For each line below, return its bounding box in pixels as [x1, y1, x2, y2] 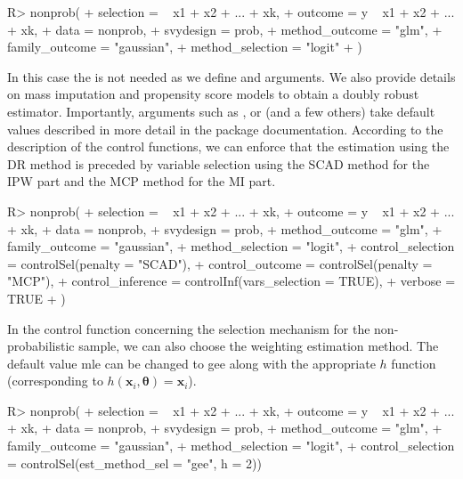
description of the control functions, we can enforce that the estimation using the [7, 137, 450, 156]
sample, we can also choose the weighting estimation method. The [78, 337, 439, 355]
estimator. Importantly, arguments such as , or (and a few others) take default [7, 101, 435, 120]
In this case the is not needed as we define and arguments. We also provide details [7, 67, 456, 85]
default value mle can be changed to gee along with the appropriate [7, 353, 376, 372]
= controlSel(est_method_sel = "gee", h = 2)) [7, 453, 262, 472]
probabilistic [7, 337, 75, 355]
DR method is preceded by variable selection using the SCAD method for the [7, 154, 430, 173]
